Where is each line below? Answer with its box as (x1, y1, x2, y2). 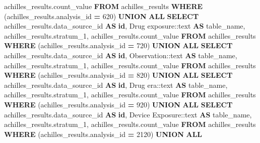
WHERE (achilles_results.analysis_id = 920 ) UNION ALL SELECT (4, 99, 233, 109)
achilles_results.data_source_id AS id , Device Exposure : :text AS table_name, (4, 109, 252, 119)
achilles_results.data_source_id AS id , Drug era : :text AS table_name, (4, 79, 228, 90)
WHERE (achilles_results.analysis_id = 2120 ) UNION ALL (4, 128, 203, 139)
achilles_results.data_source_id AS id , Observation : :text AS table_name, (4, 50, 237, 60)
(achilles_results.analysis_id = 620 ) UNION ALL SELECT (4, 11, 199, 21)
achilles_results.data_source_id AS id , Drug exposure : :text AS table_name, (4, 21, 245, 31)
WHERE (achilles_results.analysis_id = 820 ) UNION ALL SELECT (4, 70, 233, 80)
